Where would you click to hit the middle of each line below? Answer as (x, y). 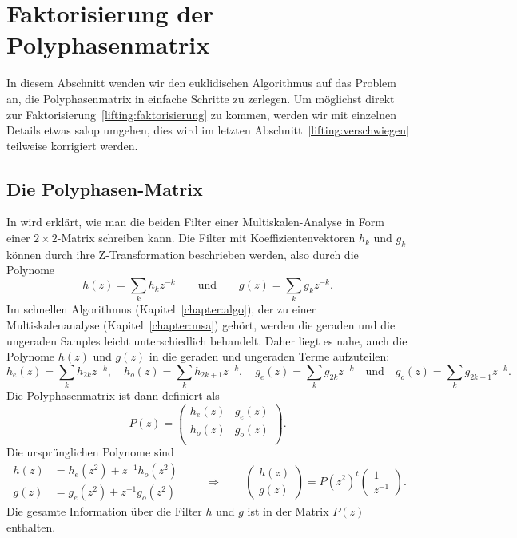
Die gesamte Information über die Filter (104, 511)
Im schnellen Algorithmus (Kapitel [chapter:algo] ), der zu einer (161, 309)
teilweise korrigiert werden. (72, 145)
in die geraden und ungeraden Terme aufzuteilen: (269, 356)
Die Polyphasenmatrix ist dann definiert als (113, 395)
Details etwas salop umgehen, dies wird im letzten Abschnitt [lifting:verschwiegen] (208, 130)
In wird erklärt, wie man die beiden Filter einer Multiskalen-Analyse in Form (195, 222)
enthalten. (31, 526)
